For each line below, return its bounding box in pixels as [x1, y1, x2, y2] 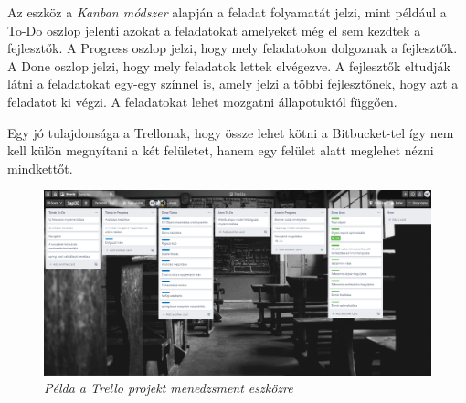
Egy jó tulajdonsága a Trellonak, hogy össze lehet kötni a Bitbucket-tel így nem [7, 122, 454, 142]
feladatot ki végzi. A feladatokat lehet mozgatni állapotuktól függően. [7, 91, 397, 111]
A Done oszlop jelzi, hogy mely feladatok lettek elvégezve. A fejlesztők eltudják [7, 56, 450, 75]
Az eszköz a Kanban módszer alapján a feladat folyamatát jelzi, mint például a [7, 3, 447, 21]
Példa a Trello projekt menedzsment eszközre [44, 378, 293, 398]
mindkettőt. [7, 158, 73, 177]
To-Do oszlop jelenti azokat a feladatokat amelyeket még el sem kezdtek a [7, 20, 421, 39]
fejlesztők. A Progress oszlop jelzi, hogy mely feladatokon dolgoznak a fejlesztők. [7, 38, 458, 58]
